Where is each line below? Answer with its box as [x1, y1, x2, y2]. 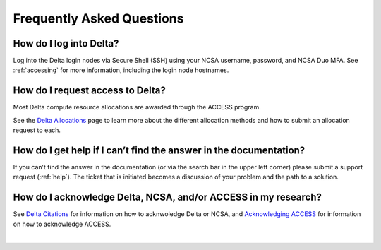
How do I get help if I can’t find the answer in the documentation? [13, 144, 306, 156]
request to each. [13, 126, 61, 134]
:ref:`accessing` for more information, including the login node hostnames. [13, 66, 229, 74]
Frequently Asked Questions [13, 11, 184, 26]
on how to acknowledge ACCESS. [13, 220, 111, 228]
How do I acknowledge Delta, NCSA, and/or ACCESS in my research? [13, 191, 322, 203]
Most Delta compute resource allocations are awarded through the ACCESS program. [13, 103, 261, 112]
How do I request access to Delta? [13, 85, 166, 97]
